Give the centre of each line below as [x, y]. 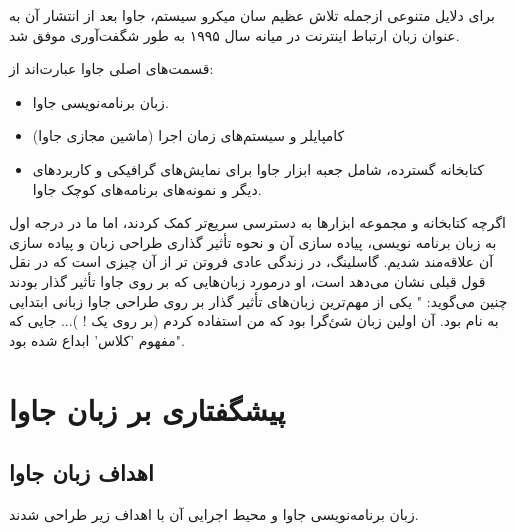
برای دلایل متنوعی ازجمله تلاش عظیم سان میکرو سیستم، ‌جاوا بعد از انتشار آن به [252, 15]
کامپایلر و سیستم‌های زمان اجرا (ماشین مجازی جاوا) [188, 135]
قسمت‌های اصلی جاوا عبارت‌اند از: [111, 68]
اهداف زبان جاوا [81, 472]
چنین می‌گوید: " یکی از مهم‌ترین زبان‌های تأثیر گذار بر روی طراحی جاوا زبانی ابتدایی [258, 300]
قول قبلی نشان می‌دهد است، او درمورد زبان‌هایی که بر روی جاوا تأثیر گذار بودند [247, 280]
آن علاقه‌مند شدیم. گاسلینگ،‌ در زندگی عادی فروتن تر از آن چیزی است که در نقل [251, 261]
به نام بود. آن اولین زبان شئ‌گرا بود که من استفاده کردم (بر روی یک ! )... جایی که [254, 320]
